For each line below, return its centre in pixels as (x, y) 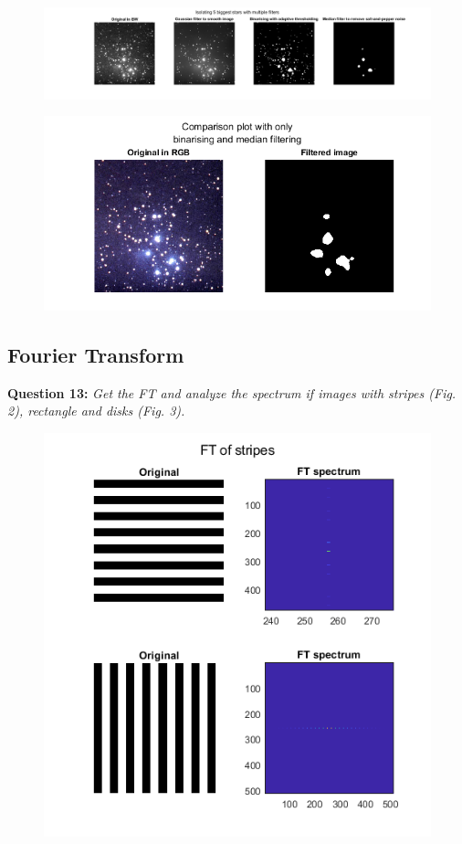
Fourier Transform (96, 354)
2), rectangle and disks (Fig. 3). (96, 411)
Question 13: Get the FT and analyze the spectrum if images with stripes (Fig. (232, 392)
